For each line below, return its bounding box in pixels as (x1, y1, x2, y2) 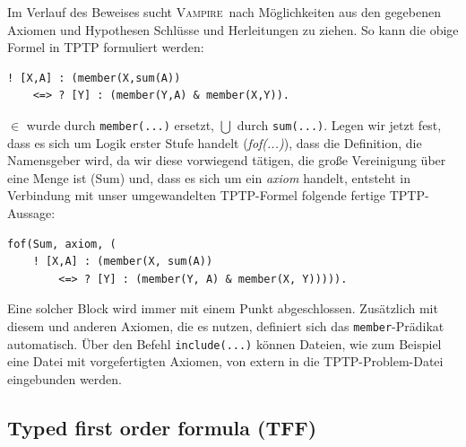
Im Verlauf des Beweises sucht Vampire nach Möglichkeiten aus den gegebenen (7, 3, 441, 21)
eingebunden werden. (7, 369, 123, 388)
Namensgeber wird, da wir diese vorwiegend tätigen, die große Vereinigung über (7, 151, 446, 170)
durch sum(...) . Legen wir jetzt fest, (237, 115, 442, 134)
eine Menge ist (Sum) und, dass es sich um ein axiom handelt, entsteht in (7, 168, 410, 187)
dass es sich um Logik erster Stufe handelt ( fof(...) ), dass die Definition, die (7, 133, 422, 152)
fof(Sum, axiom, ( (7, 237, 116, 250)
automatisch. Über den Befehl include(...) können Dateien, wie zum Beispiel (7, 334, 442, 353)
